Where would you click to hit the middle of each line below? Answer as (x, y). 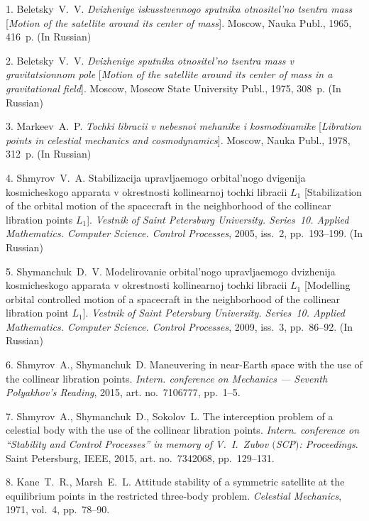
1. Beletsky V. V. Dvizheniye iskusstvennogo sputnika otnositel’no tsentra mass (179, 9)
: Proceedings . (329, 444)
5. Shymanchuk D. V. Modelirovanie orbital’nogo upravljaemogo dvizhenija (171, 271)
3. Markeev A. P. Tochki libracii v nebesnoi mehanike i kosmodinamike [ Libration (183, 126)
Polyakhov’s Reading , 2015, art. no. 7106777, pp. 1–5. (123, 392)
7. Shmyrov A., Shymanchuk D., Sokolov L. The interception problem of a (170, 416)
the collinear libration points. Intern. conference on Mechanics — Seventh (167, 378)
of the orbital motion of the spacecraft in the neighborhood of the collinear (169, 205)
